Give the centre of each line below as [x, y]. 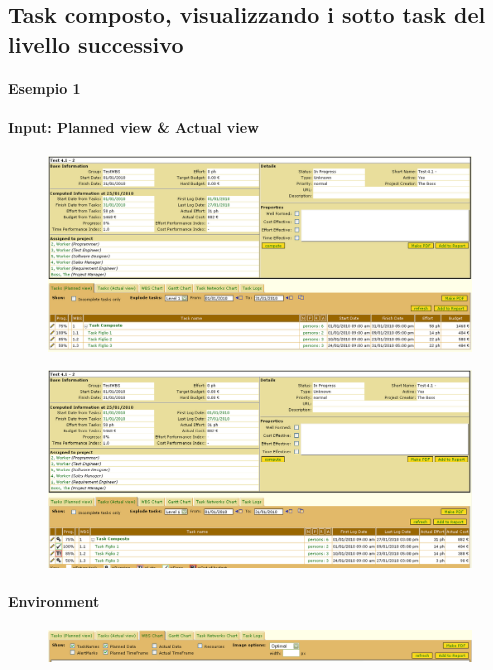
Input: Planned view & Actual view [133, 126]
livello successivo [96, 43]
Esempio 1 [44, 87]
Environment [54, 600]
